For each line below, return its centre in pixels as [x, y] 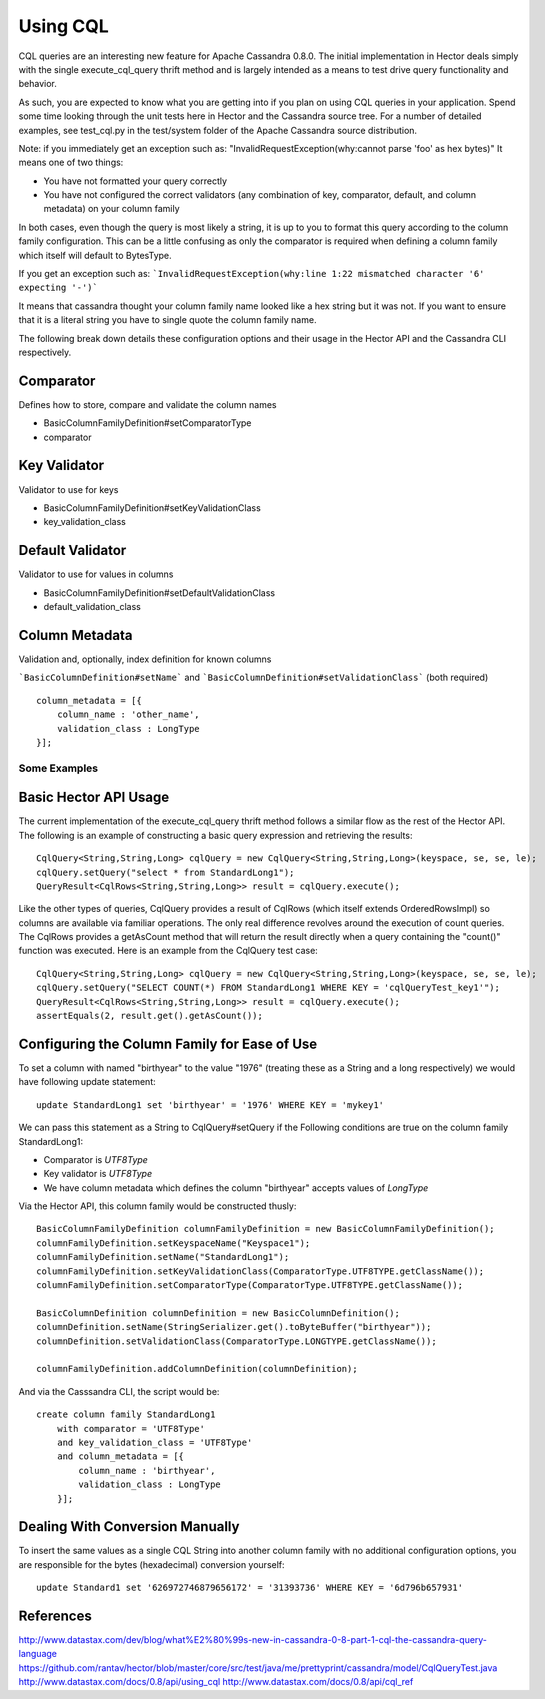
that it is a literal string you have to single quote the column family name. [167, 320]
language [37, 1654]
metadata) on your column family [111, 209]
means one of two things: [71, 162]
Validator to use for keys [68, 489]
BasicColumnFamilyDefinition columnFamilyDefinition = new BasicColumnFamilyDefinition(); [265, 1229]
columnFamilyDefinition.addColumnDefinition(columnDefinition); [197, 1369]
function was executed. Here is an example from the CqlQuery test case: [168, 951]
